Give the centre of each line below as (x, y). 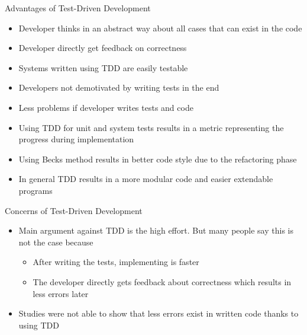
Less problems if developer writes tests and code (106, 107)
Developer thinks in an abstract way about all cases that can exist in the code (160, 28)
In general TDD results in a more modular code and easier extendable (146, 179)
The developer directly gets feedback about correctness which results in (162, 281)
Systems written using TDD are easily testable (103, 67)
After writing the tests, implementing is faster (116, 262)
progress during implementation (76, 139)
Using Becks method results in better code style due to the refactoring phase (158, 159)
